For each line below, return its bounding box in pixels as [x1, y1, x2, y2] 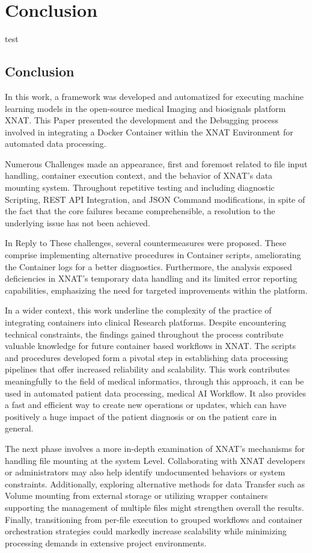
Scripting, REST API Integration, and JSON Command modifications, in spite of [5, 193, 305, 205]
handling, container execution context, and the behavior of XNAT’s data [5, 169, 273, 182]
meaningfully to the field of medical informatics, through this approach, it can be [5, 374, 304, 387]
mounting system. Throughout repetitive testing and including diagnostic [5, 181, 275, 194]
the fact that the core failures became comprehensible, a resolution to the [5, 205, 275, 217]
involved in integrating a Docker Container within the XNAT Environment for [5, 125, 293, 138]
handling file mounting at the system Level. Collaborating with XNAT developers [5, 454, 305, 466]
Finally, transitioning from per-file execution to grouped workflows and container [5, 513, 302, 525]
